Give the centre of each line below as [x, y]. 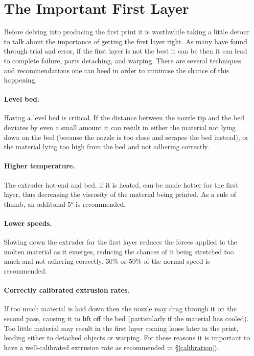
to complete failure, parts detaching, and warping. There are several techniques [123, 60]
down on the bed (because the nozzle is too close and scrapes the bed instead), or [126, 137]
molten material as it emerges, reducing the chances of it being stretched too [119, 251]
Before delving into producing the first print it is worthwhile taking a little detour [127, 32]
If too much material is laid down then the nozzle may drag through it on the [120, 309]
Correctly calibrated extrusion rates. [67, 290]
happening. [21, 80]
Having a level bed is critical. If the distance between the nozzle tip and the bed [124, 118]
